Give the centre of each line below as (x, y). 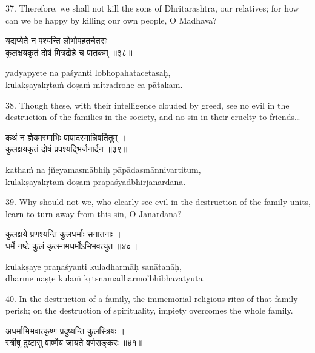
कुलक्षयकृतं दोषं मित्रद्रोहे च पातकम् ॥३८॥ (69, 52)
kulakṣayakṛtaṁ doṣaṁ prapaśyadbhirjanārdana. (96, 181)
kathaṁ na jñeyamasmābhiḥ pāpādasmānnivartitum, (103, 169)
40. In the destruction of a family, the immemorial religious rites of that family (152, 298)
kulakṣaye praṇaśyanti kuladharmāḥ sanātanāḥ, (94, 266)
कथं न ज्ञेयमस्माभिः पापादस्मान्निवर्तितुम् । (66, 137)
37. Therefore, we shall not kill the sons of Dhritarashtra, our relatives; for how (152, 8)
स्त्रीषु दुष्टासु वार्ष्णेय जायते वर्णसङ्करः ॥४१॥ (74, 342)
